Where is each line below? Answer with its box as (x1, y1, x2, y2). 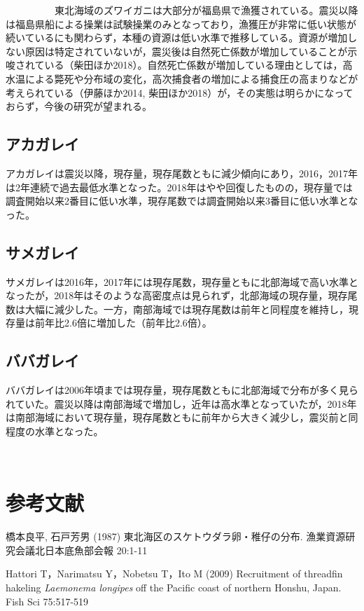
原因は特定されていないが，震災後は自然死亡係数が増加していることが (24, 43, 348, 58)
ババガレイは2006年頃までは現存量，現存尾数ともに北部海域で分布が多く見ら (6, 383, 358, 397)
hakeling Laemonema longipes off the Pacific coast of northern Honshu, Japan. (6, 579, 342, 594)
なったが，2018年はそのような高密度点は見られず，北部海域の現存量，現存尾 (6, 288, 358, 303)
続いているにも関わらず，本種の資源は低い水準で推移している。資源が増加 (6, 30, 348, 45)
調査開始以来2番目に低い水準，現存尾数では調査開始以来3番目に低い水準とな (6, 193, 358, 208)
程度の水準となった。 (6, 423, 104, 438)
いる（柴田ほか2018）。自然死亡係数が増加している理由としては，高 (44, 57, 353, 72)
